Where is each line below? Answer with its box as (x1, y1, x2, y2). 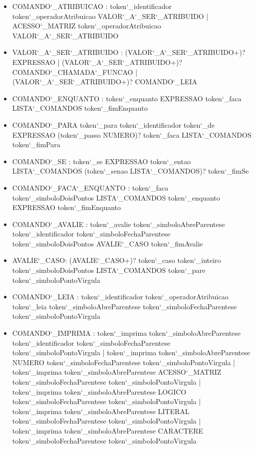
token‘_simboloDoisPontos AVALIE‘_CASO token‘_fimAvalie (12, 238, 203, 248)
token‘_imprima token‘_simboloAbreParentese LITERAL (12, 406, 190, 416)
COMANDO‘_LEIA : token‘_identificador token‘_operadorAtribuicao (12, 291, 229, 302)
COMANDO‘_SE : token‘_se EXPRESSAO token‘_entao (12, 156, 191, 166)
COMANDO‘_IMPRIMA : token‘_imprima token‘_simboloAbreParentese (12, 328, 241, 338)
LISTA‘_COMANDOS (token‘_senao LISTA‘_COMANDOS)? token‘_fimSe (12, 166, 249, 176)
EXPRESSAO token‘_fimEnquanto (12, 202, 121, 213)
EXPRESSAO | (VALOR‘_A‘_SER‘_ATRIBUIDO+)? (12, 56, 182, 67)
